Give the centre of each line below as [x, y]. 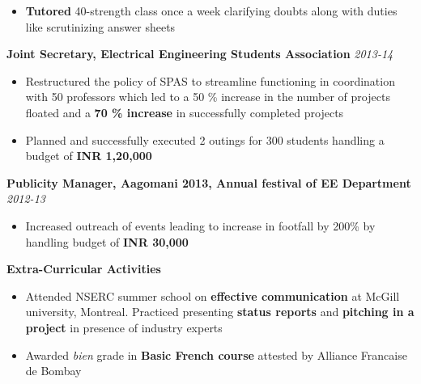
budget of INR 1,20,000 [89, 156]
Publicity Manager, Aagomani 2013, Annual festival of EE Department [209, 182]
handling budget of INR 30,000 [107, 241]
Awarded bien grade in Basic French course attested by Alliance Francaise [216, 354]
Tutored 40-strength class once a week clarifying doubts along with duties [211, 11]
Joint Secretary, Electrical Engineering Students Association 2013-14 [200, 54]
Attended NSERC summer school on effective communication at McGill [213, 295]
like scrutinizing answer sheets [100, 26]
